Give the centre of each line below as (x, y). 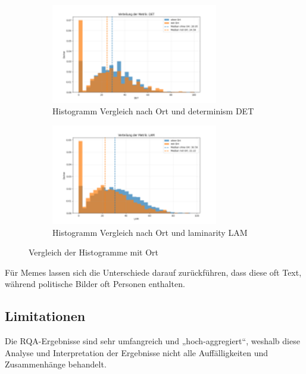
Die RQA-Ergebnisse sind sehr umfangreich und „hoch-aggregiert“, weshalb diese (152, 341)
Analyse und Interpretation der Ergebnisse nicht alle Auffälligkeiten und (137, 352)
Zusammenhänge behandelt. (56, 364)
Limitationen (45, 316)
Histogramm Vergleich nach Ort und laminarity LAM (150, 232)
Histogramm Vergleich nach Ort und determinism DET (153, 111)
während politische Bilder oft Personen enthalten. (95, 284)
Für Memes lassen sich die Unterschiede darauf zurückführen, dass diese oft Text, (153, 272)
